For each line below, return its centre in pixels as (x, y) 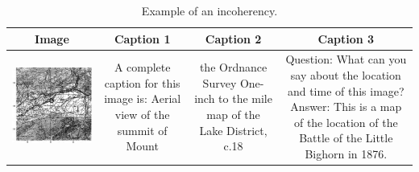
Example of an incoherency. (209, 10)
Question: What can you (346, 59)
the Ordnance (233, 67)
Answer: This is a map (346, 106)
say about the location (346, 75)
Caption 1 (142, 38)
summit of (142, 130)
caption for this (142, 82)
